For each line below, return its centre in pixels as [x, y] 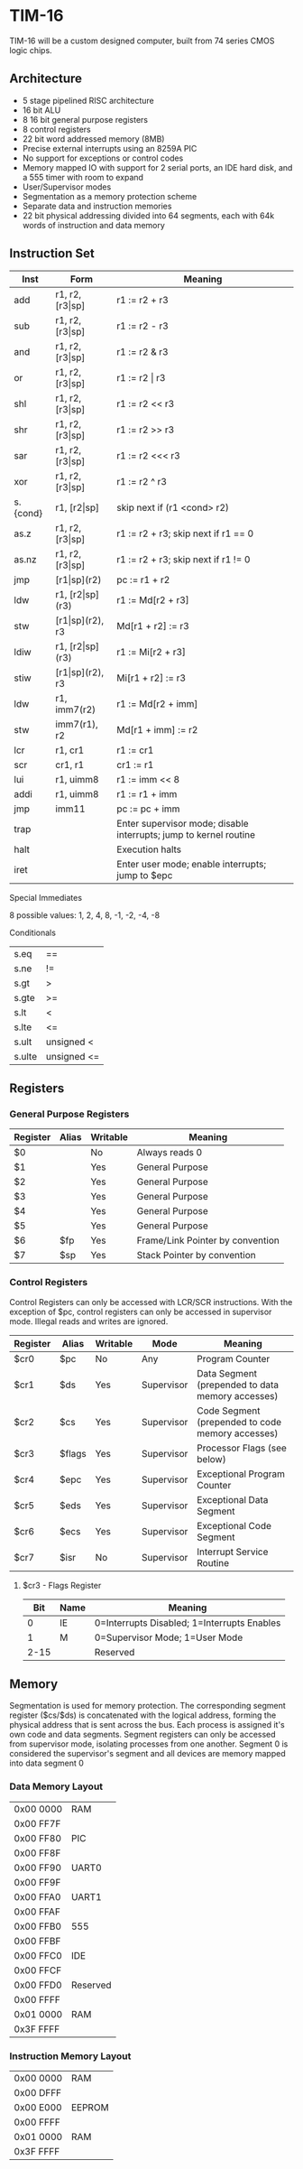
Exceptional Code [234, 1525]
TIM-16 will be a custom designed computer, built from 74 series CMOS [142, 41]
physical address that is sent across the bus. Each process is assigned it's [147, 1725]
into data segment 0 [46, 1763]
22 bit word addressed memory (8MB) [93, 139]
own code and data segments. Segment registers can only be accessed [143, 1735]
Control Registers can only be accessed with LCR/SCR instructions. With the [151, 1302]
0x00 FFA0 [37, 1896]
